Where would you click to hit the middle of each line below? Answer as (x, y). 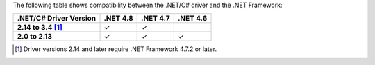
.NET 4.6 (192, 19)
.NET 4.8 (118, 19)
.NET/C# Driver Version (57, 19)
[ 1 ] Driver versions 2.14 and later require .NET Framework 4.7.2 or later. (116, 49)
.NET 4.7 (156, 19)
